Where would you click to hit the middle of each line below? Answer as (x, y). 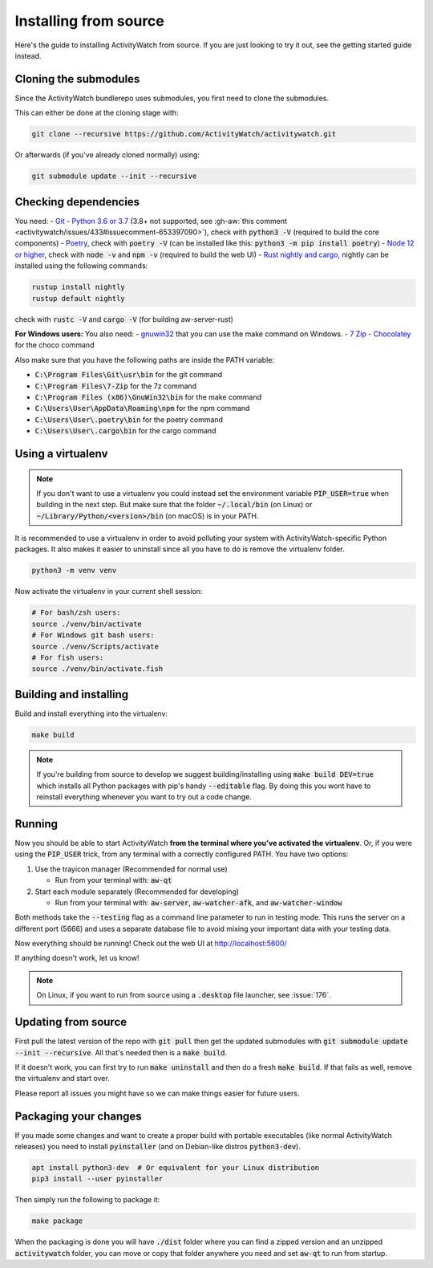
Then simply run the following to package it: (87, 1200)
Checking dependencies (77, 202)
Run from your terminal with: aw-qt (113, 880)
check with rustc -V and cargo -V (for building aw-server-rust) (124, 319)
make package (57, 1221)
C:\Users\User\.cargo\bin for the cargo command (125, 431)
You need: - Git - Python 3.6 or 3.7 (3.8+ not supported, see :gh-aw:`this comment (151, 221)
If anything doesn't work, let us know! (77, 958)
